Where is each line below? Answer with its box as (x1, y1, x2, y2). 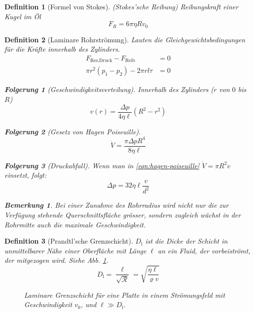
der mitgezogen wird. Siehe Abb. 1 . (4, 255, 109, 265)
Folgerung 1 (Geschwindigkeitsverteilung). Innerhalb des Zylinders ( (4, 84, 214, 94)
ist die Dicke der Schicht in (145, 236, 228, 246)
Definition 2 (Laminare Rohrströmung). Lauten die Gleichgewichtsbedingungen (4, 34, 245, 44)
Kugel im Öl (4, 11, 41, 21)
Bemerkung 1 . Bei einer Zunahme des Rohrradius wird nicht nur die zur (4, 200, 229, 210)
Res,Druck (90, 58, 113, 63)
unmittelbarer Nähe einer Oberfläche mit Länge (4, 245, 146, 255)
